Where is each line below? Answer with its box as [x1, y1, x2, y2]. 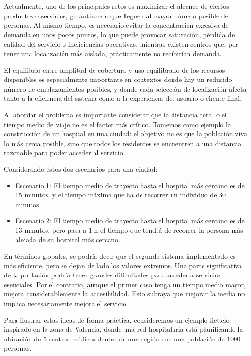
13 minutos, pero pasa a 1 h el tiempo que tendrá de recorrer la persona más [15, 225, 243, 235]
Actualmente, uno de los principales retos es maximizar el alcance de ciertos [4, 1, 229, 11]
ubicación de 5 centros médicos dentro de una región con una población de [4, 333, 225, 343]
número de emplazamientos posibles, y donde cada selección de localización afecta [4, 83, 247, 94]
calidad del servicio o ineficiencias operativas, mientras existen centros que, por [4, 39, 238, 49]
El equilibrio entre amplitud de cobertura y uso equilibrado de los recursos [4, 65, 225, 75]
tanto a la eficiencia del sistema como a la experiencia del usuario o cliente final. [4, 93, 242, 103]
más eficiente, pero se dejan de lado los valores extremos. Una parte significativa [4, 260, 242, 270]
